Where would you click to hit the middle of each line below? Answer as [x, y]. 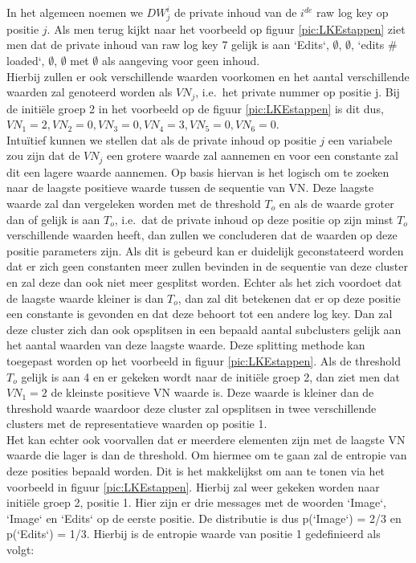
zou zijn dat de [43, 155]
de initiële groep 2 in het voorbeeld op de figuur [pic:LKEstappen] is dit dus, [195, 108]
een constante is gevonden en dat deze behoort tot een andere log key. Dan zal [200, 314]
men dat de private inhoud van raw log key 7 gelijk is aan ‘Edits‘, [168, 45]
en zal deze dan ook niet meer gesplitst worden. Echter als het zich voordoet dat [204, 281]
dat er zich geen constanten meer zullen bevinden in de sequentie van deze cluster [208, 266]
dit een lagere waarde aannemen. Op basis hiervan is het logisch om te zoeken [198, 171]
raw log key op [353, 12]
